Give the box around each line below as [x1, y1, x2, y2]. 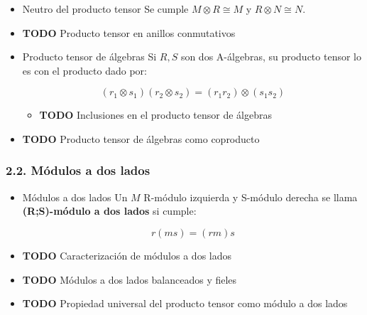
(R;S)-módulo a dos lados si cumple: [22, 203, 197, 218]
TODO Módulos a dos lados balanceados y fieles [22, 272, 237, 287]
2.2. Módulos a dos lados [6, 161, 150, 179]
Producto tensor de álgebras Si [22, 49, 157, 64]
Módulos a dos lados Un [22, 189, 128, 204]
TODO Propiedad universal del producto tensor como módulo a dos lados [22, 296, 348, 311]
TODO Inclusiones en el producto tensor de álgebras [39, 107, 272, 122]
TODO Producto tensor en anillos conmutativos [22, 25, 236, 40]
